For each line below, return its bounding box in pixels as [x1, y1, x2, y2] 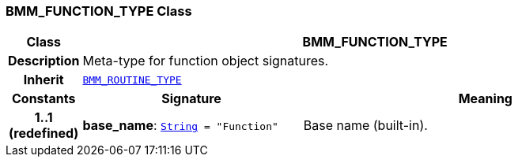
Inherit [23, 72, 64, 88]
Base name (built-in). [303, 117, 428, 134]
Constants [11, 91, 76, 107]
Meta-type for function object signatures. [82, 53, 329, 69]
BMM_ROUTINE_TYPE [82, 73, 182, 86]
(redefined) [9, 125, 79, 142]
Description [8, 53, 80, 69]
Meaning [458, 91, 512, 107]
